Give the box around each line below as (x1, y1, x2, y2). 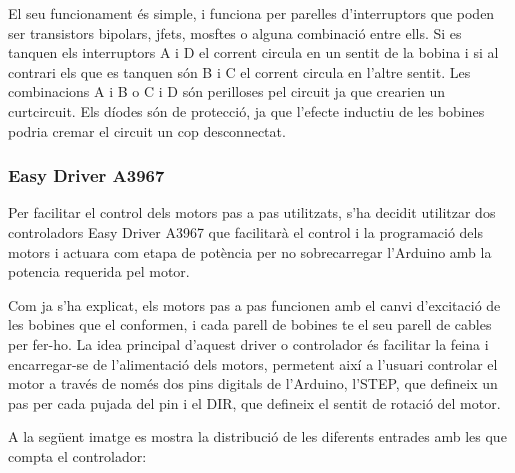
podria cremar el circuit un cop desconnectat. (8, 120, 286, 141)
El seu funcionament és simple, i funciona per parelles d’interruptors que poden (8, 3, 495, 23)
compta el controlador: (8, 445, 147, 466)
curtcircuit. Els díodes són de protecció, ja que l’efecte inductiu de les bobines (8, 100, 485, 121)
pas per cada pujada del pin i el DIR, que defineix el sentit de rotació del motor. (8, 392, 501, 413)
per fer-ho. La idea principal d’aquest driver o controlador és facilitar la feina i (8, 333, 489, 354)
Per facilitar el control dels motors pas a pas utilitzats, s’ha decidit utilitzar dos (8, 202, 496, 223)
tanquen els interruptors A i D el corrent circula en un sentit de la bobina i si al (8, 42, 499, 63)
